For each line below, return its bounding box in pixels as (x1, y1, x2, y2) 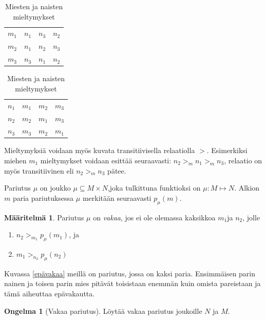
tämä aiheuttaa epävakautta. (4, 288, 95, 298)
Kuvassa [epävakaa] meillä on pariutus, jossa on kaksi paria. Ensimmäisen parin (4, 268, 256, 278)
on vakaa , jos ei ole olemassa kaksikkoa (93, 212, 216, 222)
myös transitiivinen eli (4, 165, 74, 176)
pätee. (107, 165, 126, 176)
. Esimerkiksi (206, 145, 248, 156)
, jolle (242, 212, 260, 222)
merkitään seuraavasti (82, 192, 151, 203)
